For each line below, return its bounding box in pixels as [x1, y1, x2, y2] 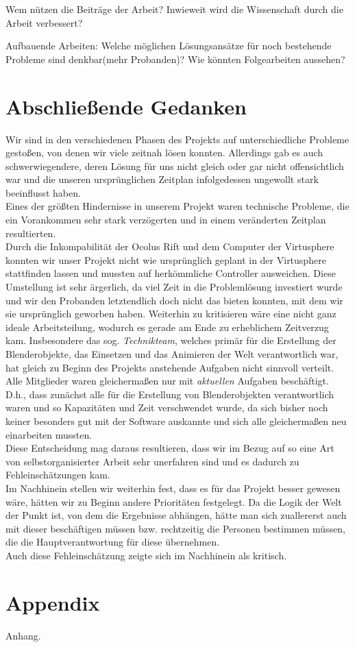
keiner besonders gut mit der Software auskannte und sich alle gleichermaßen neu [5, 413, 347, 428]
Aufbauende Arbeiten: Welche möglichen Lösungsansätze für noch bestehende [5, 38, 332, 53]
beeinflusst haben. [5, 185, 81, 199]
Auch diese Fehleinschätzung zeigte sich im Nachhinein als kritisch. [5, 548, 287, 562]
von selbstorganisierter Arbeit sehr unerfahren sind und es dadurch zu [5, 454, 299, 468]
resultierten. [5, 225, 56, 240]
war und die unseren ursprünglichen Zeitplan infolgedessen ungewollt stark [5, 172, 319, 186]
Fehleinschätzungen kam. [5, 467, 110, 482]
